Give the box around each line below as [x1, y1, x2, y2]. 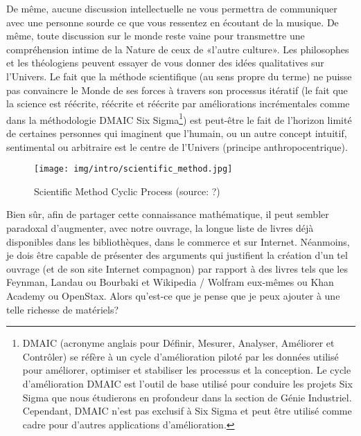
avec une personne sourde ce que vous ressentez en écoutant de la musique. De [6, 15, 339, 29]
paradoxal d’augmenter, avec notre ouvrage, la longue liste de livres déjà [6, 221, 314, 235]
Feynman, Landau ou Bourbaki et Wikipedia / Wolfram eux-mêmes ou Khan [6, 275, 334, 289]
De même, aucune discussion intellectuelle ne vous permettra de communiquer [6, 1, 337, 15]
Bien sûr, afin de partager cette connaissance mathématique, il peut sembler [6, 207, 329, 221]
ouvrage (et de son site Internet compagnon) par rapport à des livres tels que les [6, 261, 348, 275]
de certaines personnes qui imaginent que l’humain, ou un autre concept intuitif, [6, 126, 347, 140]
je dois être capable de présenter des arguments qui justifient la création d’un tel [6, 248, 348, 262]
